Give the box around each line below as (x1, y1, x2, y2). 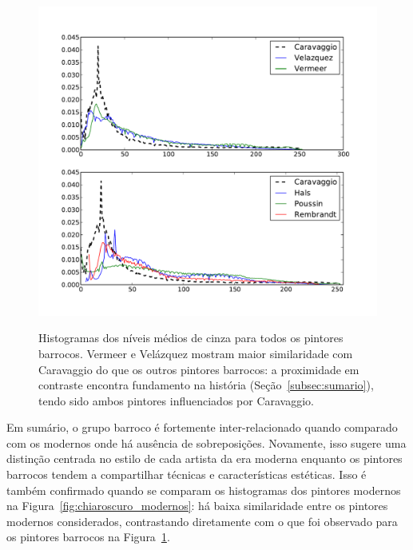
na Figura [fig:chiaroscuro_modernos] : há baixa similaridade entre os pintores (6, 497, 388, 514)
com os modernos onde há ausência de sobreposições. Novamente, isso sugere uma (6, 434, 407, 451)
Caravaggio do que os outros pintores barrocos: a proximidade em (38, 361, 359, 377)
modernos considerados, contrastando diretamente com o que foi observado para (6, 512, 398, 529)
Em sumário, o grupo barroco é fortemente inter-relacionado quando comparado (6, 419, 398, 436)
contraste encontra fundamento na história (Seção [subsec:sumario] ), (38, 377, 374, 393)
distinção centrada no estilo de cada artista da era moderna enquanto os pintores (6, 450, 403, 467)
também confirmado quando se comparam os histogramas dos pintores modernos (6, 481, 401, 498)
